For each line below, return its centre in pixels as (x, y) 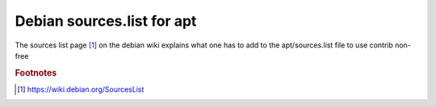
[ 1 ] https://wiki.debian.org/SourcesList (81, 89)
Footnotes (36, 72)
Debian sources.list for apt (106, 21)
